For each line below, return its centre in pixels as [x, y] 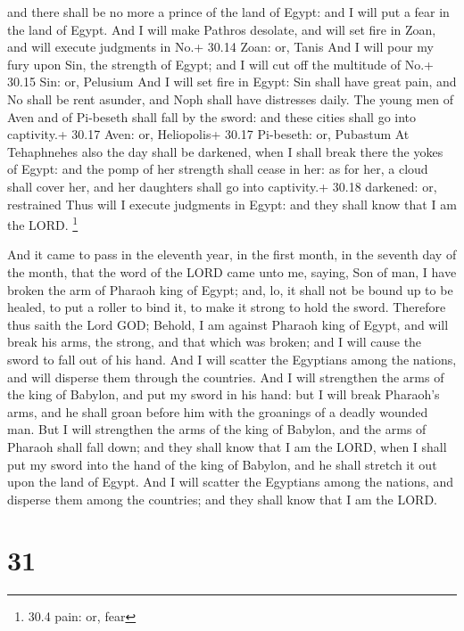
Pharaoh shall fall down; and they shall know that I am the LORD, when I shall [227, 446]
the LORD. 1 [43, 223]
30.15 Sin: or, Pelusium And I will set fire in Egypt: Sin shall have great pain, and [232, 82]
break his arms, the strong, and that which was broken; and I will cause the [215, 342]
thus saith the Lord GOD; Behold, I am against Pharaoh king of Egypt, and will [228, 324]
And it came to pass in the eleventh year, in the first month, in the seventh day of [232, 254]
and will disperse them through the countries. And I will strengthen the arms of [226, 377]
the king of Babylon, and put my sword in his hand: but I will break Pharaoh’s [224, 394]
